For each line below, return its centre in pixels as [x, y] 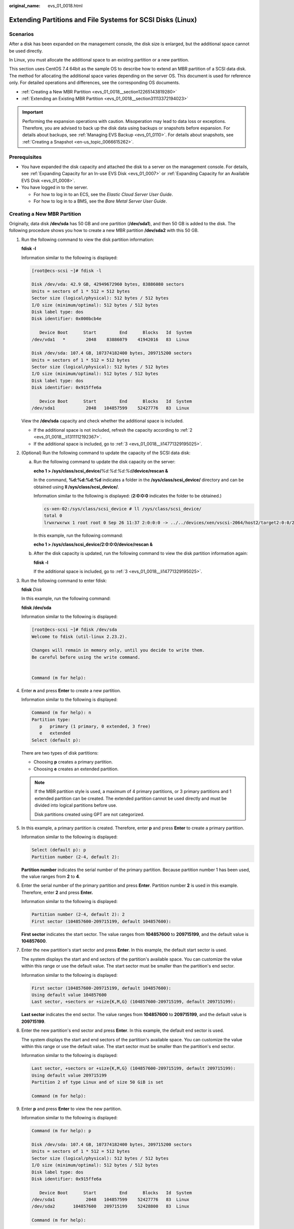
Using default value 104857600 [69, 995]
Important [33, 112]
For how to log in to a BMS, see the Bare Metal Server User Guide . [100, 201]
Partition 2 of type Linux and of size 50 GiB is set [98, 1082]
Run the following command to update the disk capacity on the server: [105, 462]
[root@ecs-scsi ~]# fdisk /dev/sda [74, 630]
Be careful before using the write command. [86, 657]
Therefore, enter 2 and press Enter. [57, 892]
